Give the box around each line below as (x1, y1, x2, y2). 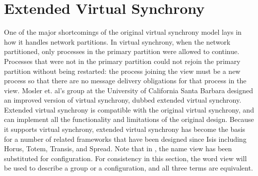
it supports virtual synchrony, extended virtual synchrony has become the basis (4, 124, 246, 134)
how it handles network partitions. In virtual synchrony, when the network (4, 36, 231, 47)
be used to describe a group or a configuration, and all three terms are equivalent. (4, 163, 253, 173)
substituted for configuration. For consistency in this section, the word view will (4, 153, 247, 163)
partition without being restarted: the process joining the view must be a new (4, 65, 241, 76)
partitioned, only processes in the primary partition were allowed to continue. (4, 46, 240, 57)
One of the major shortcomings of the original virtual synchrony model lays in (4, 27, 242, 37)
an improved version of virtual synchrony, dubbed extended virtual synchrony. (4, 95, 242, 105)
